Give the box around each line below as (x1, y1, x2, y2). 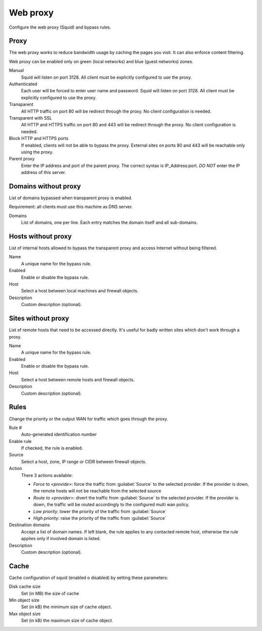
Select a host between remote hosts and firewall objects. (21, 376, 135, 382)
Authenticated (9, 81, 37, 87)
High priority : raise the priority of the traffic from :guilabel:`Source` (33, 515, 166, 521)
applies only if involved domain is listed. (21, 536, 101, 542)
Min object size (9, 597, 40, 603)
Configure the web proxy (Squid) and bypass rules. (9, 24, 112, 30)
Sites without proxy (9, 314, 69, 323)
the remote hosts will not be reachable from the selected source (33, 488, 162, 494)
